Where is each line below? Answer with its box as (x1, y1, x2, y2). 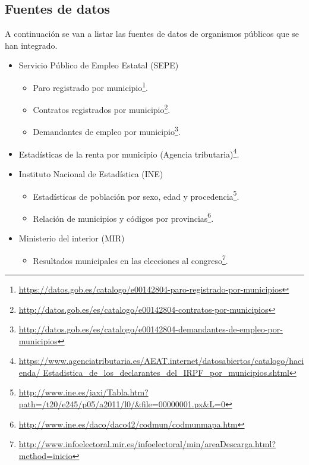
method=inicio (18, 449, 72, 461)
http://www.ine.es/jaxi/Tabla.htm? (18, 386, 149, 398)
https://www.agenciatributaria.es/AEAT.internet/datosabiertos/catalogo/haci (18, 354, 304, 367)
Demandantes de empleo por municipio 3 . (33, 124, 181, 138)
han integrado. (5, 39, 58, 51)
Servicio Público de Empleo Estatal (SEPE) (18, 59, 179, 71)
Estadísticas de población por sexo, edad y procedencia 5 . (33, 188, 239, 202)
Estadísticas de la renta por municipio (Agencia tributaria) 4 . (18, 146, 239, 160)
